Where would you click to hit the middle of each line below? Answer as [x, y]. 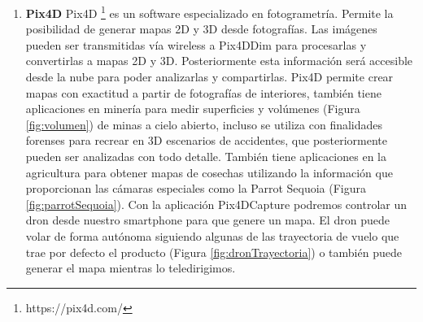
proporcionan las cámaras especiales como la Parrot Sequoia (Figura [196, 188]
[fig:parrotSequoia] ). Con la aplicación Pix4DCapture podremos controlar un [216, 204]
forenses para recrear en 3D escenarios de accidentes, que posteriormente [207, 140]
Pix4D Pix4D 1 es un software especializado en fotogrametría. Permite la [209, 12]
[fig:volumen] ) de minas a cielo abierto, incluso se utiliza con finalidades [204, 124]
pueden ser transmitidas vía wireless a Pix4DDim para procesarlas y [196, 44]
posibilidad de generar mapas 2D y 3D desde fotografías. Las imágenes [201, 29]
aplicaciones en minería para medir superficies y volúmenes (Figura [193, 109]
